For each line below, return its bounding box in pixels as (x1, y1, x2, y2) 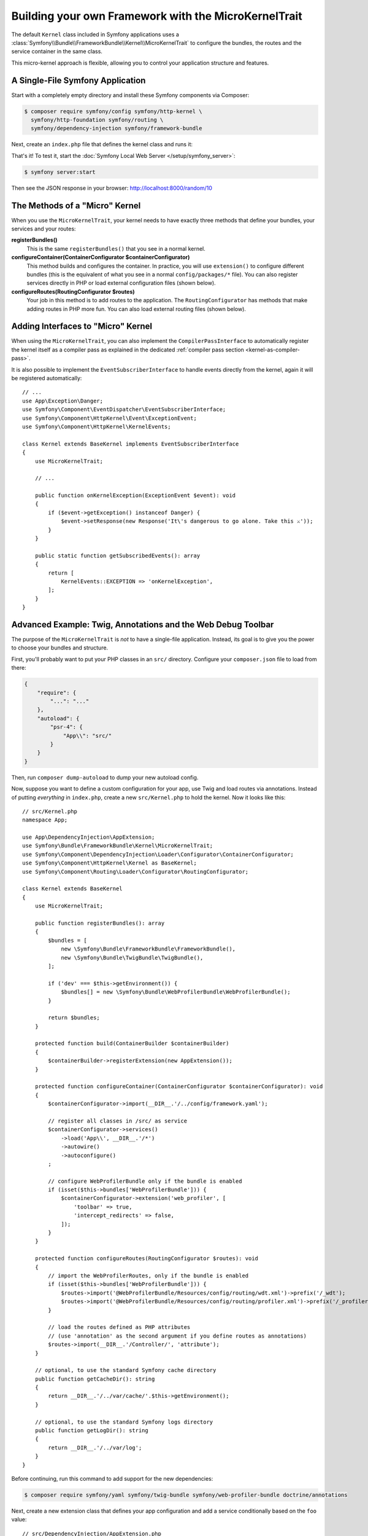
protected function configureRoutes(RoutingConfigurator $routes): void (34, 1255, 259, 1262)
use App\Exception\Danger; (22, 397, 104, 404)
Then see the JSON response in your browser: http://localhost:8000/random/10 (11, 184, 213, 192)
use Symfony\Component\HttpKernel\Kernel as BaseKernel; (22, 860, 197, 866)
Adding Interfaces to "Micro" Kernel (11, 321, 153, 332)
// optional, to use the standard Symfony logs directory (34, 1418, 213, 1425)
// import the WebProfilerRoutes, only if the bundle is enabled (48, 1272, 249, 1279)
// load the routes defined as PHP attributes (48, 1324, 191, 1331)
